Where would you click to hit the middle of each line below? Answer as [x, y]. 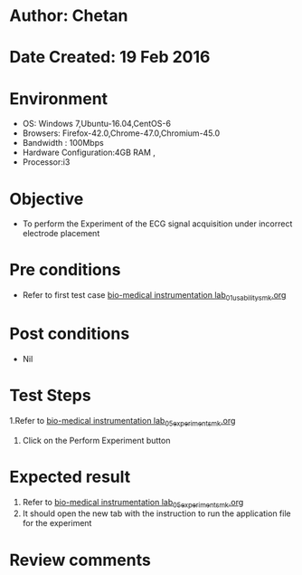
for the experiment [57, 523]
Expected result [70, 477]
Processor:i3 [46, 162]
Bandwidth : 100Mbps [63, 143]
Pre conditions [65, 270]
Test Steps [51, 396]
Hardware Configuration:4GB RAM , [89, 153]
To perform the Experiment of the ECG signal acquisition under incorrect [157, 224]
